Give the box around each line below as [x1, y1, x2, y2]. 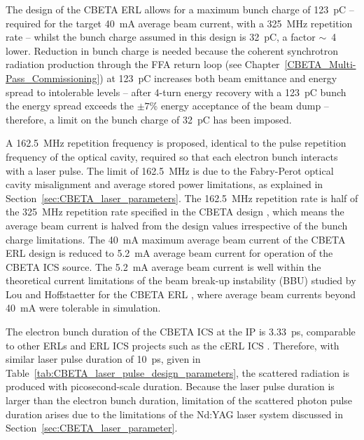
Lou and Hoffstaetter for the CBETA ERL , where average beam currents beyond [6, 286, 356, 301]
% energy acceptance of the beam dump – [149, 98, 329, 113]
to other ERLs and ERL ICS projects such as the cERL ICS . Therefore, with [6, 338, 339, 352]
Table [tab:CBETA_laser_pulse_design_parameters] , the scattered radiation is [6, 365, 350, 380]
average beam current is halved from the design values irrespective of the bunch [6, 218, 348, 232]
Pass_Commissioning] [6, 70, 100, 85]
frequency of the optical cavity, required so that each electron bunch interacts [6, 149, 338, 164]
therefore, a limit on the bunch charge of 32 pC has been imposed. [6, 112, 292, 126]
